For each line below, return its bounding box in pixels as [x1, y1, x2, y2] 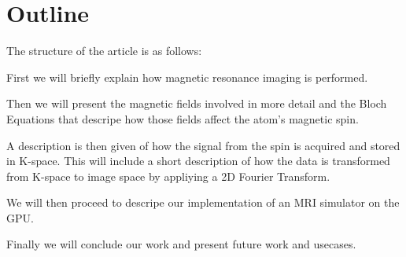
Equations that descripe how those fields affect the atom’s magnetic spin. [6, 110, 359, 127]
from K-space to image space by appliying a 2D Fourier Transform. [6, 167, 330, 184]
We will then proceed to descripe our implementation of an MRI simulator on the [6, 194, 400, 211]
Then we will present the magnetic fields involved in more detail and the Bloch [6, 95, 387, 112]
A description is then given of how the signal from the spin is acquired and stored [6, 137, 400, 153]
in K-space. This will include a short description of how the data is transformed [6, 152, 390, 169]
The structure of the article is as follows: [6, 42, 202, 59]
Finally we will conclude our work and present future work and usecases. [6, 236, 356, 252]
